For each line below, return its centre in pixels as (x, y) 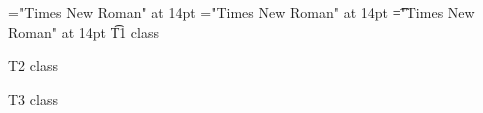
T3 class (33, 98)
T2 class (33, 65)
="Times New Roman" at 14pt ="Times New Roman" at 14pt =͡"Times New (241, 12)
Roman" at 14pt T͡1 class (84, 31)
